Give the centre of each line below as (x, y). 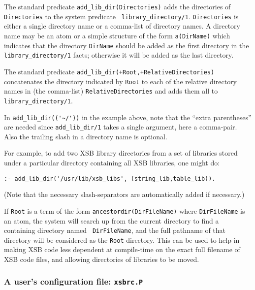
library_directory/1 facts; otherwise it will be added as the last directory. (119, 55)
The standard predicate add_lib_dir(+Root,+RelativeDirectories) (109, 71)
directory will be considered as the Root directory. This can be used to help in (122, 240)
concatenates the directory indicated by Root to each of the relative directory (121, 81)
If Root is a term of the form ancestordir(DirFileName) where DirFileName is (125, 210)
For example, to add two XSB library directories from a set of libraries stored (121, 153)
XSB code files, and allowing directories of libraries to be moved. (102, 259)
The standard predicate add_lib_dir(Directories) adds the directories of (117, 6)
